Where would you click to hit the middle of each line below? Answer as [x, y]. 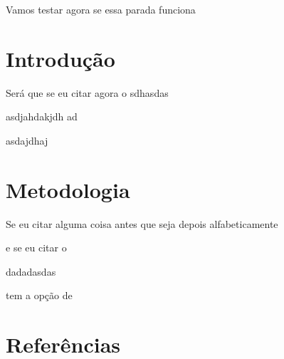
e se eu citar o [36, 248]
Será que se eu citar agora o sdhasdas [87, 92]
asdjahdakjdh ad [42, 116]
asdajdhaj [27, 140]
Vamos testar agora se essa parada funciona [101, 9]
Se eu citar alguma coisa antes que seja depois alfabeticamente [142, 223]
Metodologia [68, 189]
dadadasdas [31, 271]
